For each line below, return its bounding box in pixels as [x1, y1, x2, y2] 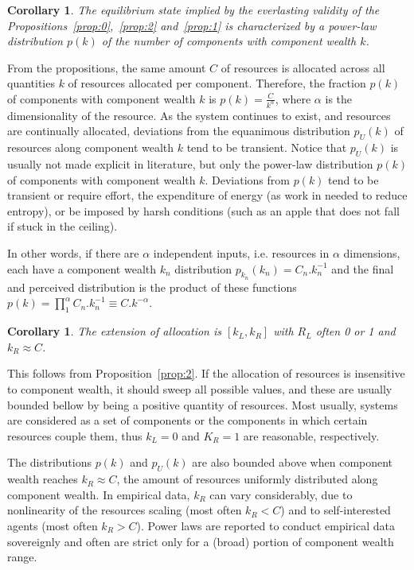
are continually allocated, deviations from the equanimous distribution [7, 122, 350, 139]
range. [7, 549, 37, 565]
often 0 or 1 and [315, 323, 396, 339]
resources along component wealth [7, 139, 174, 156]
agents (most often [7, 517, 98, 533]
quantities [7, 75, 55, 91]
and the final [331, 260, 394, 277]
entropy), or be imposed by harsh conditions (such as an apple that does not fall [7, 202, 400, 219]
